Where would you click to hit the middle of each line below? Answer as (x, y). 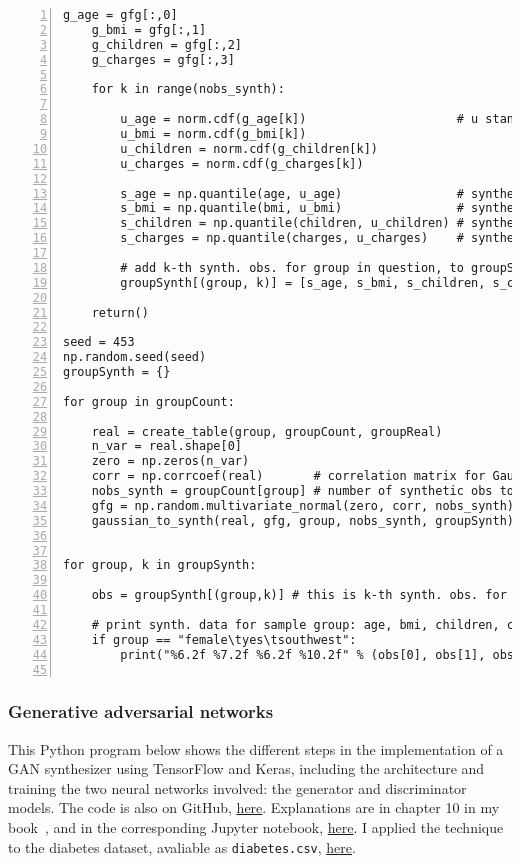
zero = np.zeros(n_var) (170, 461)
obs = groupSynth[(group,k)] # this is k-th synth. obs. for (299, 595)
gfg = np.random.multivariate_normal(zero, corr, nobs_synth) (303, 505)
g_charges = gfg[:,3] (163, 59)
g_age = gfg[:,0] (120, 15)
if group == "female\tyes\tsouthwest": (224, 639)
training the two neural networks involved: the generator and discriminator (237, 787)
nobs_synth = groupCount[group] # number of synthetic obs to (303, 491)
